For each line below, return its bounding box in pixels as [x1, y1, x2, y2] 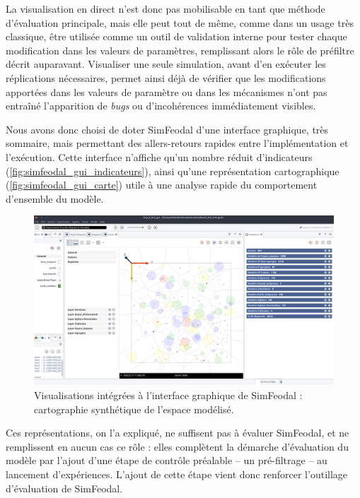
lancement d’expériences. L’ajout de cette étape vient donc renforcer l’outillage [6, 467, 348, 482]
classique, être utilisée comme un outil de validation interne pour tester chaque [6, 29, 347, 44]
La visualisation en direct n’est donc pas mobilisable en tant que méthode [6, 1, 325, 16]
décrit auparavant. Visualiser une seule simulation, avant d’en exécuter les [6, 57, 326, 71]
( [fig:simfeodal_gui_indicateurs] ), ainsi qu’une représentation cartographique [6, 163, 339, 178]
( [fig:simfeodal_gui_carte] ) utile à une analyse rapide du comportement [6, 177, 318, 192]
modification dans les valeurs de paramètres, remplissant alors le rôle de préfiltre [6, 42, 354, 57]
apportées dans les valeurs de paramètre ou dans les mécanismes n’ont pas [6, 84, 327, 99]
